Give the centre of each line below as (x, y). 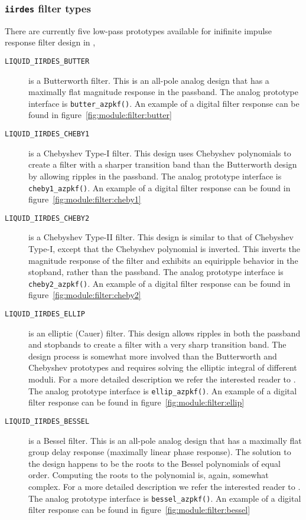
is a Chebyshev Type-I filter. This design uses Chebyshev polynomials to (160, 153)
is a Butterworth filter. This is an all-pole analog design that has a (149, 80)
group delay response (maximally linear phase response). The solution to (160, 452)
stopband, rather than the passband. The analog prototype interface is (156, 272)
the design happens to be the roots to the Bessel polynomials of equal (154, 463)
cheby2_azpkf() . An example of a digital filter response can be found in (159, 283)
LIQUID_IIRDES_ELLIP (45, 314)
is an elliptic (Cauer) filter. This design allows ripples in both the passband (165, 333)
